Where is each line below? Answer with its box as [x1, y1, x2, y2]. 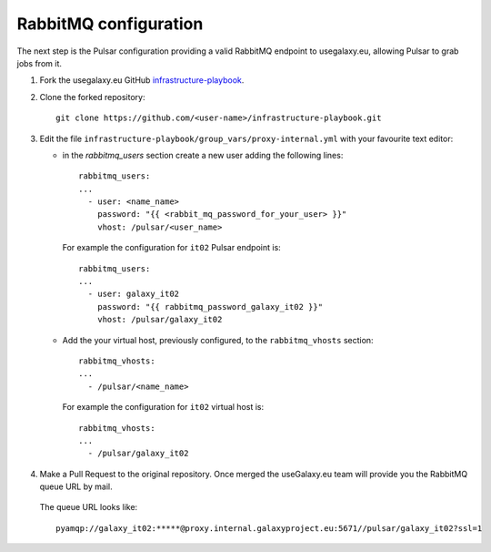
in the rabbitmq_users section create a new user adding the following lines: [62, 149, 344, 160]
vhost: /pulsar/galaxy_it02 [96, 314, 223, 325]
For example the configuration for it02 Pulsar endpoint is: [62, 242, 281, 253]
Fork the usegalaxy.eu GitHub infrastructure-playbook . [39, 75, 245, 86]
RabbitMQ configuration [16, 14, 204, 34]
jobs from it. [16, 57, 63, 68]
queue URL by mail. [39, 481, 113, 492]
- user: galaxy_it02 [87, 289, 180, 300]
